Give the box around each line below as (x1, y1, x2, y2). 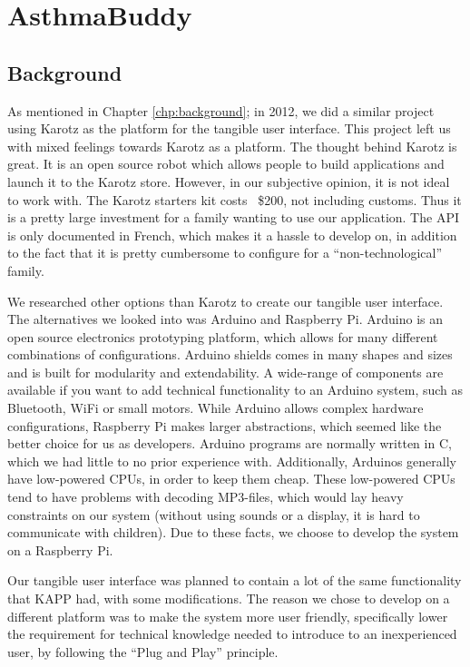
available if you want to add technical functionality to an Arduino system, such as (7, 380, 464, 399)
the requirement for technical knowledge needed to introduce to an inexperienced (7, 624, 457, 643)
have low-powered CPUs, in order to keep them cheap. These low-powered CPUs (7, 469, 455, 488)
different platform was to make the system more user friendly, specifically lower (7, 606, 448, 625)
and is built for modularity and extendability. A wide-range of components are (7, 362, 444, 381)
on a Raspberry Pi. (7, 540, 113, 559)
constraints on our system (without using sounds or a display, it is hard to (7, 505, 420, 524)
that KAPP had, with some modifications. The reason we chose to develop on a (7, 589, 450, 608)
